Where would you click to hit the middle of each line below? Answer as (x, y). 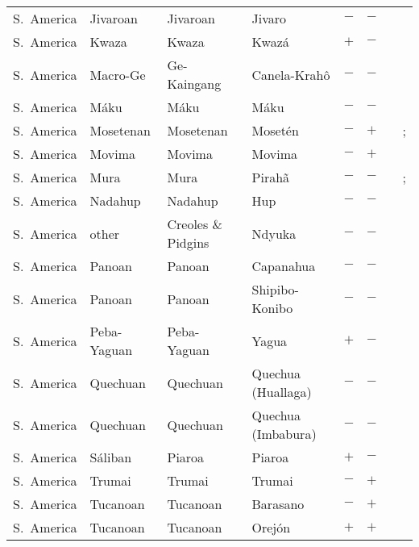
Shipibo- (275, 289)
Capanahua (284, 266)
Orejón (271, 527)
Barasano (278, 504)
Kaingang (194, 84)
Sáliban (111, 457)
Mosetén (275, 130)
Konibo (272, 308)
